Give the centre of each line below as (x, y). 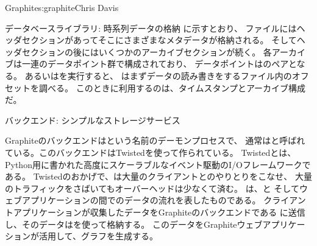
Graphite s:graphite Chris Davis (62, 7)
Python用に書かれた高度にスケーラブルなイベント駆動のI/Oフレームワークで (158, 164)
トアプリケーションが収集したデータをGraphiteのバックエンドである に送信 (155, 212)
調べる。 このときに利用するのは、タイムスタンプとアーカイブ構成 (172, 87)
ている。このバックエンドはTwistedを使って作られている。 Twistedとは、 (151, 152)
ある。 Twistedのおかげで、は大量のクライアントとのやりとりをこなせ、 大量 (158, 176)
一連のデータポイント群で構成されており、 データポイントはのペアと (159, 64)
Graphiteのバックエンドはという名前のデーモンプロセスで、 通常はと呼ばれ (155, 140)
